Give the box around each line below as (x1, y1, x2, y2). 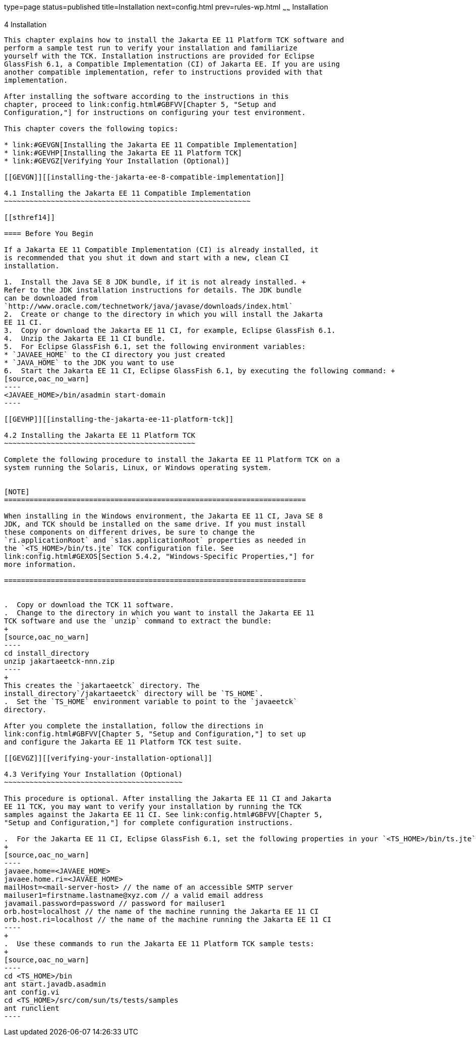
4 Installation (4, 20, 47, 29)
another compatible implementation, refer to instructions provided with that (4, 68, 323, 76)
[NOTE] (4, 487, 30, 496)
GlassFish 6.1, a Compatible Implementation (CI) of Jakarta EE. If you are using (4, 60, 340, 68)
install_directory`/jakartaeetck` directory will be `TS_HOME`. (4, 689, 264, 698)
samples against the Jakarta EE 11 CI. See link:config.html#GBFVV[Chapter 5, (4, 810, 323, 819)
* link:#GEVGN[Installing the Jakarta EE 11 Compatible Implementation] (4, 140, 297, 149)
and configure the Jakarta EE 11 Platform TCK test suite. (4, 737, 243, 746)
